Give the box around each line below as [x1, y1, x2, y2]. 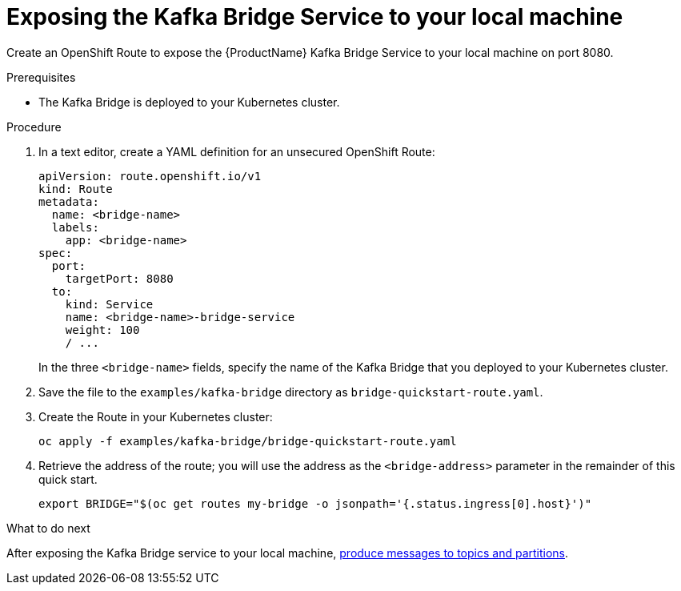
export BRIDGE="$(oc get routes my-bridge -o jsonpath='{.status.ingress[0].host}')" [38, 497, 592, 510]
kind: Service [65, 297, 154, 311]
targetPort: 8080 [65, 271, 174, 285]
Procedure [6, 119, 62, 134]
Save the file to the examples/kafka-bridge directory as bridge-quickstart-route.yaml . [38, 384, 543, 399]
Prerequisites [6, 70, 76, 84]
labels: [51, 220, 99, 234]
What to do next [6, 521, 90, 535]
